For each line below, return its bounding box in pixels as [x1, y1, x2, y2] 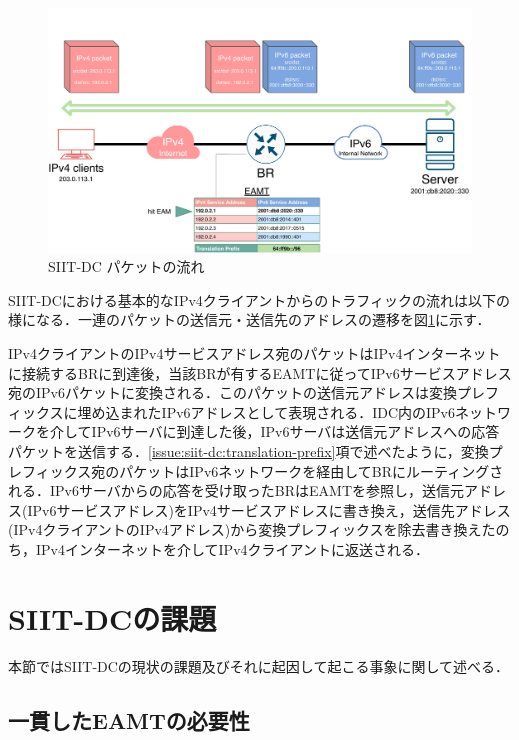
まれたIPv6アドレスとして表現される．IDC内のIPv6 [119, 401, 455, 422]
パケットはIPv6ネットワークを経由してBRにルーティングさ [119, 460, 504, 481]
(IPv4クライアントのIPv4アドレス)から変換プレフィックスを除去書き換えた [8, 519, 496, 540]
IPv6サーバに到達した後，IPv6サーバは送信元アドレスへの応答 [91, 421, 500, 442]
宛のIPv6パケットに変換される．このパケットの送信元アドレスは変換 [8, 382, 457, 403]
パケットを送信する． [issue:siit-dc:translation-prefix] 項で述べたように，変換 [8, 441, 489, 462]
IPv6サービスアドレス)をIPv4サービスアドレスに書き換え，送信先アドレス [27, 499, 511, 520]
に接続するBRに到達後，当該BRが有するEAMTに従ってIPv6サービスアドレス [8, 362, 512, 383]
